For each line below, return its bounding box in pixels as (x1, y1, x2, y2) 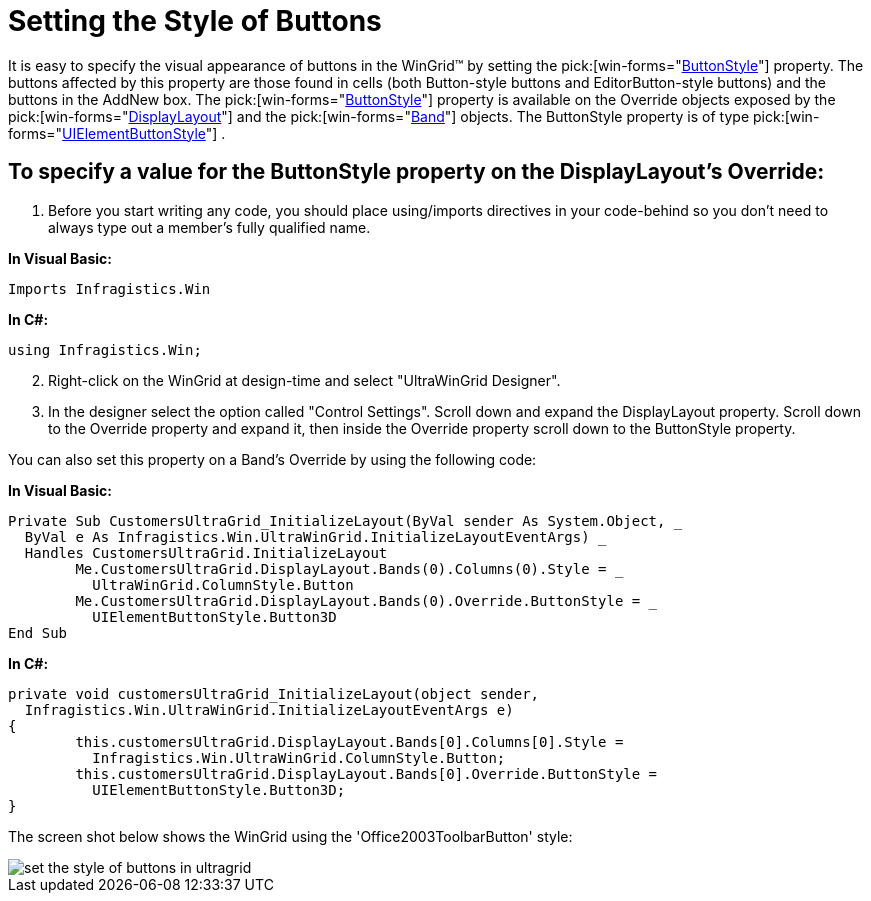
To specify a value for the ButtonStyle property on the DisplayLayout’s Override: (8, 159, 825, 185)
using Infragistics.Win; (8, 341, 202, 358)
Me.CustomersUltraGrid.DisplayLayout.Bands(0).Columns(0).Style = (75, 560, 607, 577)
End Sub (8, 624, 68, 641)
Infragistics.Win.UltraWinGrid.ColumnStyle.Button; (92, 749, 506, 766)
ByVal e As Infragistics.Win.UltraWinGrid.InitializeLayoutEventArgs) (24, 528, 590, 545)
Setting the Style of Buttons (8, 4, 382, 38)
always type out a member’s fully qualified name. (48, 218, 371, 236)
